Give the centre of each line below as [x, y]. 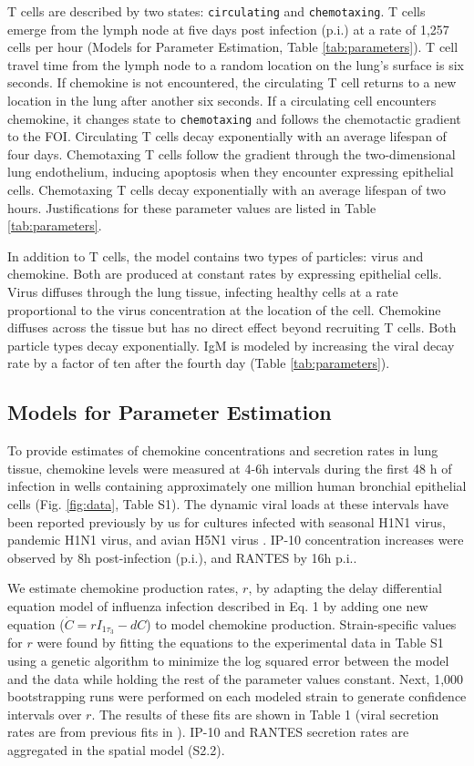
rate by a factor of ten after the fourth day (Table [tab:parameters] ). [199, 363]
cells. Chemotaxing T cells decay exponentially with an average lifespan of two [227, 190]
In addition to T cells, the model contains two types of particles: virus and [216, 255]
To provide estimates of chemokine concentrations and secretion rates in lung [223, 450]
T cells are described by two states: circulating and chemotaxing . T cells [216, 11]
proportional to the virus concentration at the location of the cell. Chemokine [224, 309]
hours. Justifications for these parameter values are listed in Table [192, 207]
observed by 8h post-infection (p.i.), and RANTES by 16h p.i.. [182, 557]
